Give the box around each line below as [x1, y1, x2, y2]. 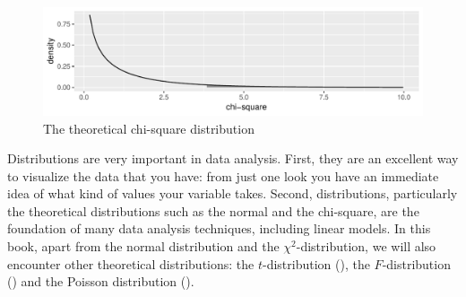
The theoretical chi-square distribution [43, 118, 255, 137]
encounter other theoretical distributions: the [7, 254, 255, 273]
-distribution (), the [263, 254, 370, 273]
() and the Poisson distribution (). [7, 272, 194, 291]
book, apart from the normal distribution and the [7, 237, 280, 256]
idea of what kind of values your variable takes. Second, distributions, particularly [7, 184, 458, 203]
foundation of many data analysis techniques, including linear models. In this [7, 219, 431, 238]
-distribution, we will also [296, 237, 436, 256]
